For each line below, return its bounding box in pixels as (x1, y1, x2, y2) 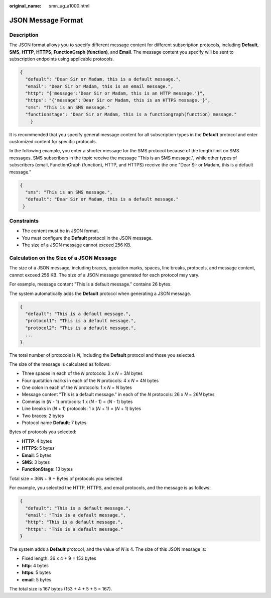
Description (9, 31, 39, 38)
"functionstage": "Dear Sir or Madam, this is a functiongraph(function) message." (25, 112, 237, 118)
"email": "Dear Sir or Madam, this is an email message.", (25, 83, 174, 89)
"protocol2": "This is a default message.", (25, 325, 137, 331)
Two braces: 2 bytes (22, 413, 64, 419)
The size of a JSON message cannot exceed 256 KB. (22, 242, 131, 248)
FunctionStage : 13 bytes (22, 466, 73, 472)
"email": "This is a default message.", (25, 512, 126, 518)
